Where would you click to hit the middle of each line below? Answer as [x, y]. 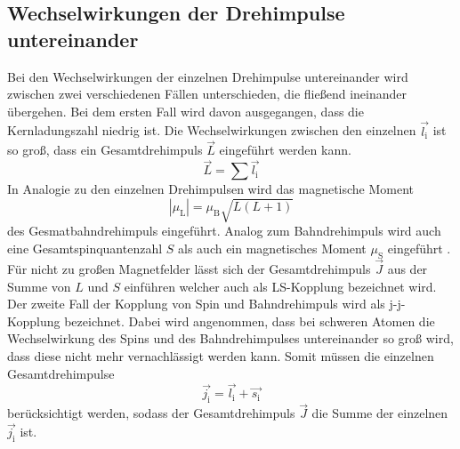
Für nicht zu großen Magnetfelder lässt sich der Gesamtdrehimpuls [189, 268]
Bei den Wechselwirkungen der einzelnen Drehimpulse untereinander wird [208, 76]
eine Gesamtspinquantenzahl [85, 248]
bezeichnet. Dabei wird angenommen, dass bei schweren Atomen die [250, 321]
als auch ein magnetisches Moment [272, 248]
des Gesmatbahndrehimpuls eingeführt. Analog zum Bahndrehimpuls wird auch [224, 231]
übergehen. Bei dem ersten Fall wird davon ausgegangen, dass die [186, 111]
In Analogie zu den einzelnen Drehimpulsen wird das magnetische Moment [211, 189]
